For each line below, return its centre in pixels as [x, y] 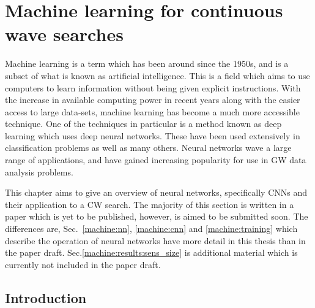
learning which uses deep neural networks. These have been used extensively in [153, 135]
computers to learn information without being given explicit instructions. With [153, 87]
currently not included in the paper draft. [83, 264]
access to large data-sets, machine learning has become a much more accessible [152, 111]
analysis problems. [39, 171]
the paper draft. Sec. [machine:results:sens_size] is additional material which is [151, 252]
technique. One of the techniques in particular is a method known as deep [143, 124]
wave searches [64, 34]
